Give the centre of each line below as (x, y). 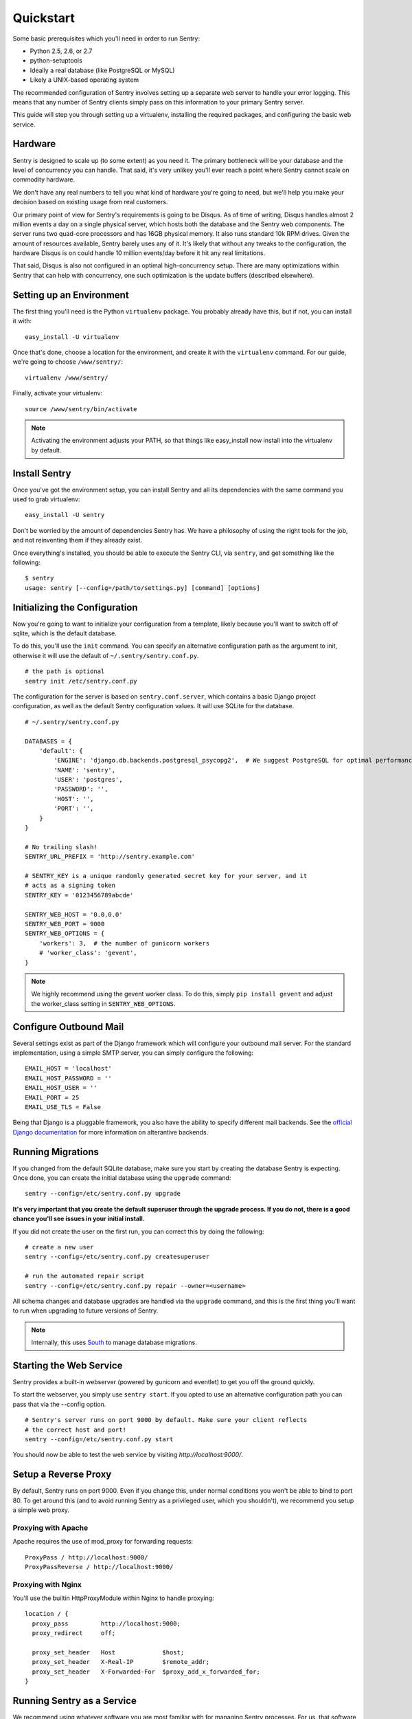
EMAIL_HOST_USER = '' (61, 1088)
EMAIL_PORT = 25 (52, 1097)
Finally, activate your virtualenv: (58, 393)
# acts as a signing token (70, 886)
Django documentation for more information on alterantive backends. (111, 1132)
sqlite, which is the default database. (65, 633)
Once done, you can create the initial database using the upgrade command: (122, 1178)
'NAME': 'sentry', (85, 770)
